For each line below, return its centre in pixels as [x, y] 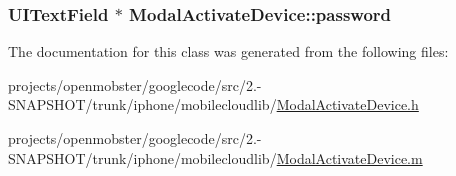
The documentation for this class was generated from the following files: [228, 51]
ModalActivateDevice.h [347, 104]
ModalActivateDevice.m [349, 157]
